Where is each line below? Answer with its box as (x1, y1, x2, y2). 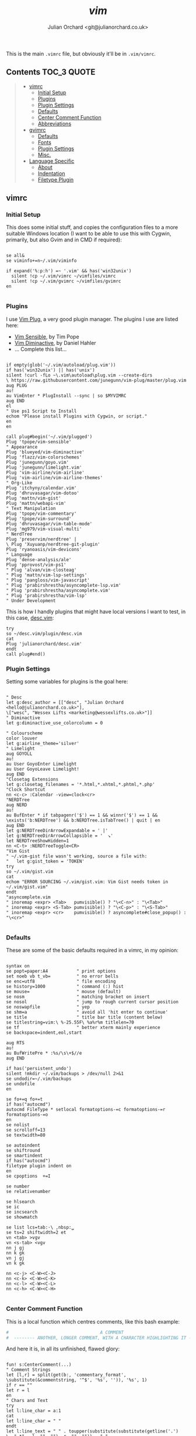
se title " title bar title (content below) (6, 1014, 163, 1020)
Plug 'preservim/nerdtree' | (6, 536, 77, 542)
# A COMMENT (6, 1329, 124, 1335)
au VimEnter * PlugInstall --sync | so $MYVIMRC (6, 392, 127, 399)
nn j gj (6, 1245, 25, 1251)
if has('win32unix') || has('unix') (6, 367, 95, 373)
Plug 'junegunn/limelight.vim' (6, 464, 82, 470)
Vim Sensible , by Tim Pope (14, 333, 80, 340)
